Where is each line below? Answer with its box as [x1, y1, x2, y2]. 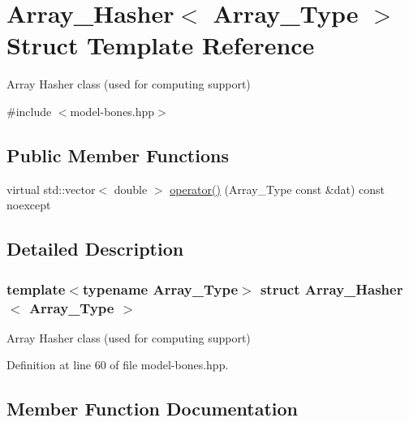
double [114, 180, 148, 197]
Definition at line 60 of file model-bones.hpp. [6, 356, 229, 373]
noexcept [6, 196, 51, 213]
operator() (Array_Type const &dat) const [170, 180, 385, 197]
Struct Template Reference [6, 28, 315, 62]
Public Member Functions [6, 142, 229, 167]
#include [6, 102, 52, 119]
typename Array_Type [82, 278, 239, 299]
